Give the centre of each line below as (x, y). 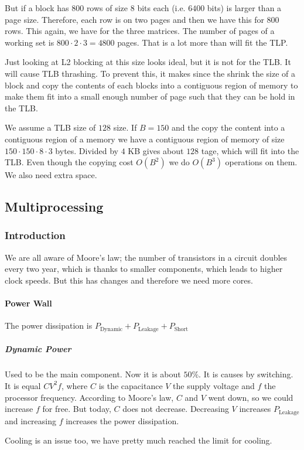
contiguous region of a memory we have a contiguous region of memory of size (145, 139)
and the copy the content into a (228, 127)
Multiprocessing (54, 207)
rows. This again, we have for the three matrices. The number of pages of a (140, 31)
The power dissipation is (49, 325)
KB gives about (156, 150)
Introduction (35, 235)
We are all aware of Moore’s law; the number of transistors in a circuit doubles (146, 257)
